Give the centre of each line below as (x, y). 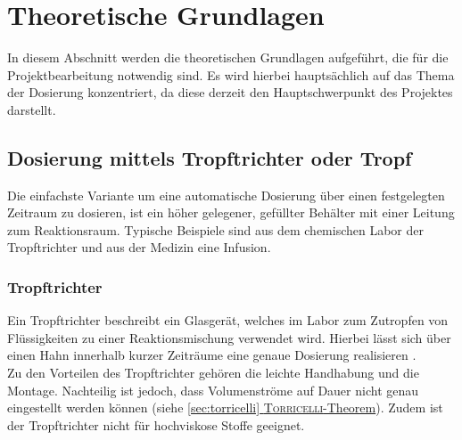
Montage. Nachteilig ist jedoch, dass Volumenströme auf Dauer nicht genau (213, 390)
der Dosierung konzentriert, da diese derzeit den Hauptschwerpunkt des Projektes (230, 92)
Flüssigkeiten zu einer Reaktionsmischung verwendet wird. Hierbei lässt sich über (229, 337)
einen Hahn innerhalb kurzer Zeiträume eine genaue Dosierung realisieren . (212, 355)
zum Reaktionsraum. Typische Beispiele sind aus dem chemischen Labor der (215, 229)
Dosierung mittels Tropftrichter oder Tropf (210, 157)
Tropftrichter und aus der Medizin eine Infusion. (139, 247)
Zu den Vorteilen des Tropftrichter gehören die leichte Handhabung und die (213, 373)
